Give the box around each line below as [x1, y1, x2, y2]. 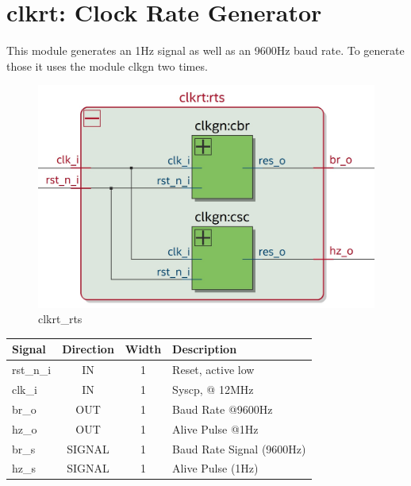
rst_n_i [12, 361, 52, 378]
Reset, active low [172, 361, 255, 378]
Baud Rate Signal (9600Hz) [172, 440, 306, 457]
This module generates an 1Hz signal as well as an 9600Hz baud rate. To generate [6, 42, 405, 59]
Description [172, 341, 237, 357]
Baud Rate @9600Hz [172, 400, 273, 417]
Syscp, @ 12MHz [172, 381, 254, 397]
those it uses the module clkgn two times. [6, 57, 208, 74]
